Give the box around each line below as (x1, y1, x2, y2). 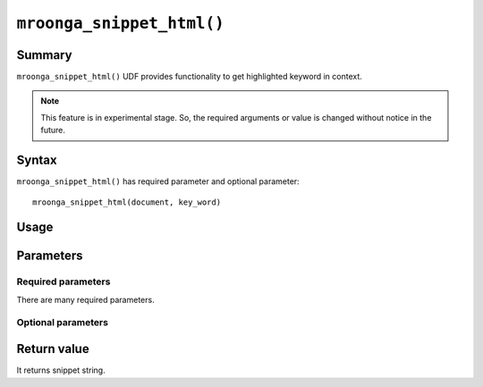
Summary (16, 47, 72, 63)
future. (40, 125, 66, 136)
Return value (16, 341, 89, 357)
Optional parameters (16, 316, 109, 329)
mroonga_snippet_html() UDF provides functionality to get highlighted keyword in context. (16, 72, 362, 82)
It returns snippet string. (16, 365, 106, 375)
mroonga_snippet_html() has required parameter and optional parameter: (16, 176, 300, 187)
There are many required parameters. (16, 294, 156, 305)
